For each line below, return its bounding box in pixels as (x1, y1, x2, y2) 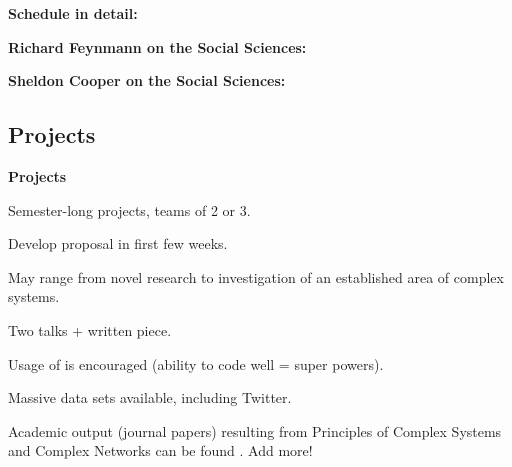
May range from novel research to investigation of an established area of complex (8, 266, 504, 287)
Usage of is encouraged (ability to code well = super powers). (8, 353, 384, 374)
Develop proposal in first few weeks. (8, 233, 228, 254)
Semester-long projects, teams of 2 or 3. (8, 199, 251, 220)
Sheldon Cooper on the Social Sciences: (8, 70, 286, 91)
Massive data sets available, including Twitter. (8, 387, 292, 408)
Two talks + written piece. (8, 319, 172, 340)
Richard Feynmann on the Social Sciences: (8, 36, 307, 57)
